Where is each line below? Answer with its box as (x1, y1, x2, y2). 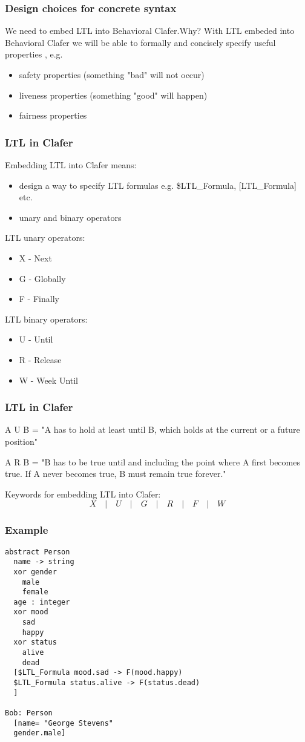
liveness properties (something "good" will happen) (19, 88, 208, 101)
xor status (13, 638, 57, 647)
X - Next (19, 251, 52, 264)
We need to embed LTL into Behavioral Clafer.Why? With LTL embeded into (5, 24, 295, 37)
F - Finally (19, 292, 59, 305)
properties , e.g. (5, 48, 63, 61)
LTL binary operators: (5, 312, 88, 325)
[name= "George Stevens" (13, 718, 113, 727)
